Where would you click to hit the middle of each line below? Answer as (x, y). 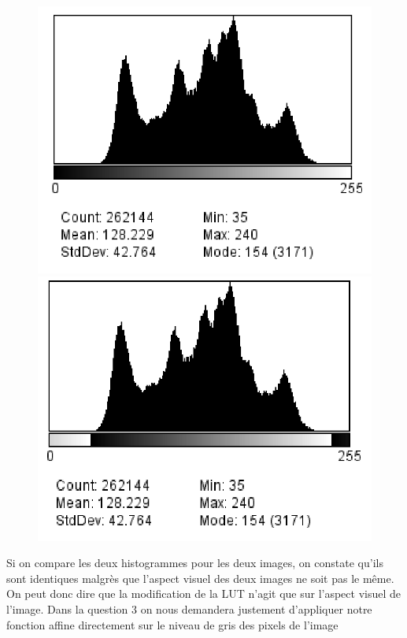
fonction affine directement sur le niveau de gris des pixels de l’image (172, 624)
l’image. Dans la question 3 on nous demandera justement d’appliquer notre (189, 609)
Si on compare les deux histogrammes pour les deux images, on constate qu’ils (195, 563)
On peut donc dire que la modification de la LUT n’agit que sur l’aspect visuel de (204, 593)
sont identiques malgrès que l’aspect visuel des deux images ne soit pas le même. (200, 578)
